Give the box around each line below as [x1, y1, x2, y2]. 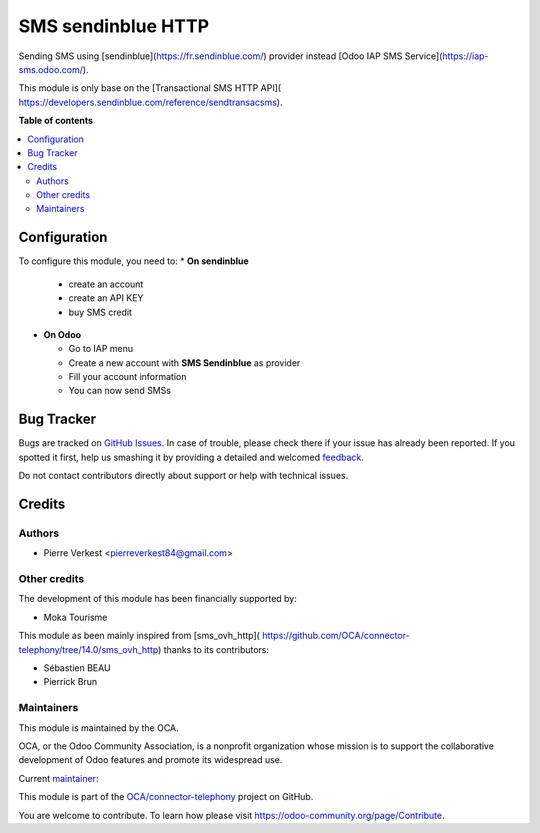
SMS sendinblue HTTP [18, 15, 210, 37]
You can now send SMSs [68, 385, 172, 397]
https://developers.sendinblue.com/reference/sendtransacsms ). [18, 96, 283, 108]
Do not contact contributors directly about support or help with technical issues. [18, 470, 349, 482]
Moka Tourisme [43, 611, 108, 623]
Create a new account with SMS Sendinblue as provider [68, 356, 301, 369]
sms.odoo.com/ [18, 63, 84, 75]
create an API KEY [68, 292, 144, 304]
